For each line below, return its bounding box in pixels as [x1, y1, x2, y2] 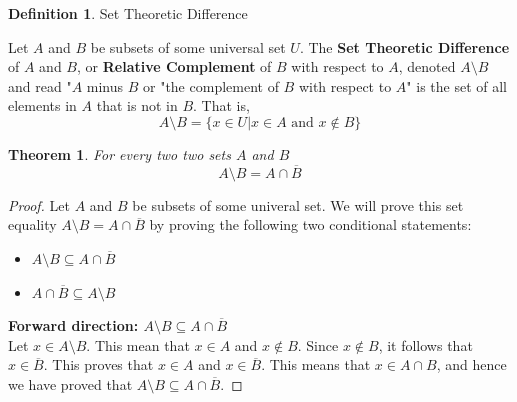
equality [8, 214, 57, 235]
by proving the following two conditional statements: [149, 214, 472, 235]
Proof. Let [8, 194, 70, 215]
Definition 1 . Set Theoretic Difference [8, 3, 248, 23]
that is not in [96, 95, 178, 116]
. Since [297, 334, 339, 355]
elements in [8, 95, 77, 116]
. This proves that [43, 354, 154, 375]
